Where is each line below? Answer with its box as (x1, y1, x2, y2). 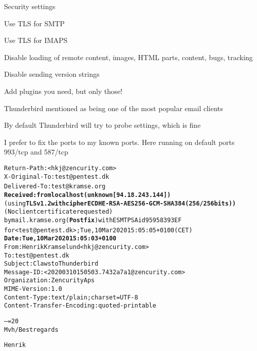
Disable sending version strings (4, 69, 100, 79)
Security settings (4, 1, 56, 11)
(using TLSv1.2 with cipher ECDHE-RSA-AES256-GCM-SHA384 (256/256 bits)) (4, 199, 236, 207)
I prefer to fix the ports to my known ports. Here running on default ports (4, 136, 235, 147)
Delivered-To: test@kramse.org (4, 183, 106, 190)
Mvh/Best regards (4, 326, 59, 333)
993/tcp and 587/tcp (4, 146, 68, 157)
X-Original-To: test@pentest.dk (4, 173, 109, 180)
